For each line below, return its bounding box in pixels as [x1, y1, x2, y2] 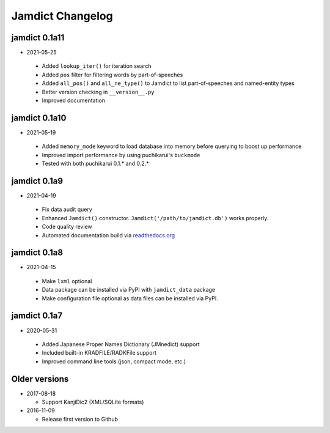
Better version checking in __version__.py [42, 88, 155, 95]
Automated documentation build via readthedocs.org [42, 231, 175, 239]
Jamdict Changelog [11, 9, 113, 23]
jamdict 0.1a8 [11, 248, 64, 258]
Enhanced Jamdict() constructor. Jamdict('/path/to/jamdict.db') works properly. [42, 214, 269, 221]
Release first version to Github [42, 415, 119, 423]
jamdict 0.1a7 [11, 311, 63, 321]
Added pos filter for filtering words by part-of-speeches [42, 71, 183, 78]
